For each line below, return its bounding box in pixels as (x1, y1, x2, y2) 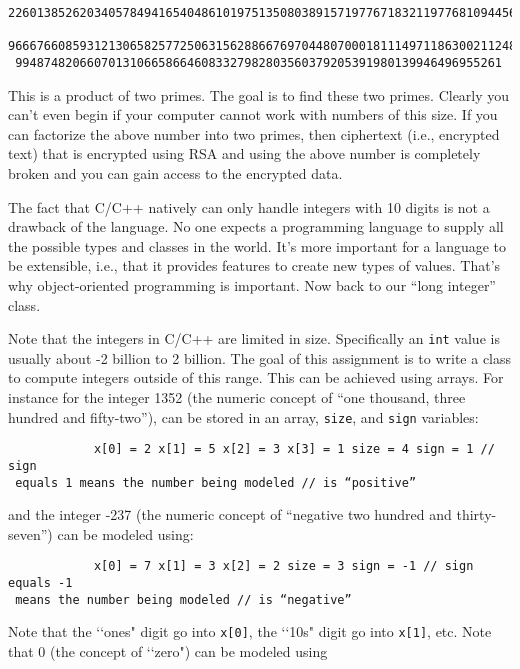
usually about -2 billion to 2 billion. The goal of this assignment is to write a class (8, 347, 512, 368)
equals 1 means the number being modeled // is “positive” (15, 475, 417, 490)
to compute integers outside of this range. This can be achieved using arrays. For (8, 367, 504, 388)
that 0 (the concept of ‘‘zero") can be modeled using (8, 641, 328, 662)
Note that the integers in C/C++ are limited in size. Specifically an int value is (8, 328, 500, 349)
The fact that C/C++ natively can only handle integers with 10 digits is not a (8, 196, 490, 217)
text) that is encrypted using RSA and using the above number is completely (8, 143, 481, 164)
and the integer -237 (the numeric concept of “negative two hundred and (8, 504, 452, 525)
